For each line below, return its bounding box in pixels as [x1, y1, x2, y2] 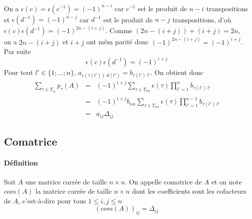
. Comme [105, 25, 133, 36]
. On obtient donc [150, 67, 204, 77]
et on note [211, 176, 242, 186]
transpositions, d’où [172, 14, 232, 24]
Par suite [4, 46, 31, 56]
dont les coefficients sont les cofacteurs [132, 186, 247, 196]
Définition [4, 158, 38, 168]
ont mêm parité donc [86, 36, 149, 47]
